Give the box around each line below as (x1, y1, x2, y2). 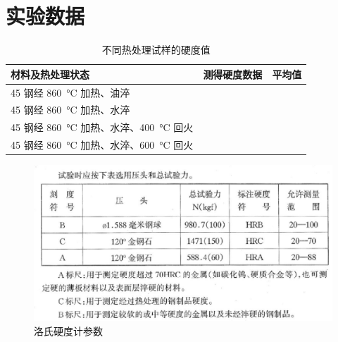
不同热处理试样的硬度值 (101, 42, 211, 57)
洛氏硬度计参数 (34, 323, 103, 338)
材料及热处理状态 (11, 66, 89, 81)
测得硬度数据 (203, 66, 263, 81)
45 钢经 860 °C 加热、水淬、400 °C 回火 (11, 120, 194, 135)
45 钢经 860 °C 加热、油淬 (11, 85, 130, 99)
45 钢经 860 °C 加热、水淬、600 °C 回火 (11, 138, 194, 152)
